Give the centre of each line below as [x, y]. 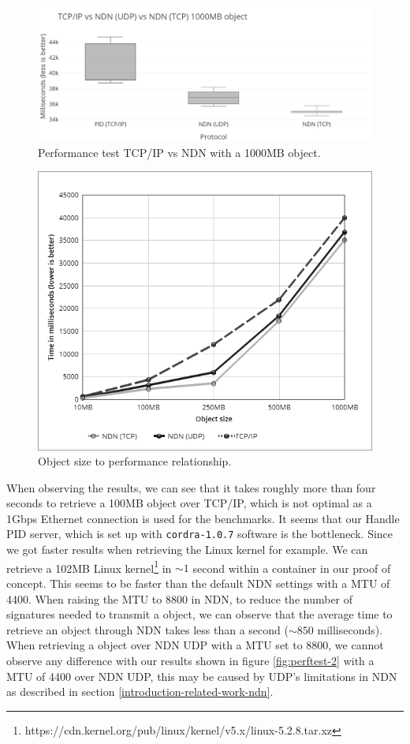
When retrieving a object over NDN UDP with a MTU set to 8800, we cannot [195, 645]
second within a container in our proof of [292, 568]
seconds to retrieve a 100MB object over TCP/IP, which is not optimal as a [189, 503]
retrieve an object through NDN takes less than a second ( [147, 629]
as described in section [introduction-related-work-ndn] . [140, 692]
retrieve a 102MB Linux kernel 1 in [89, 566]
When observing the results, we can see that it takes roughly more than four [191, 487]
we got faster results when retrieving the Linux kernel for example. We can [187, 550]
